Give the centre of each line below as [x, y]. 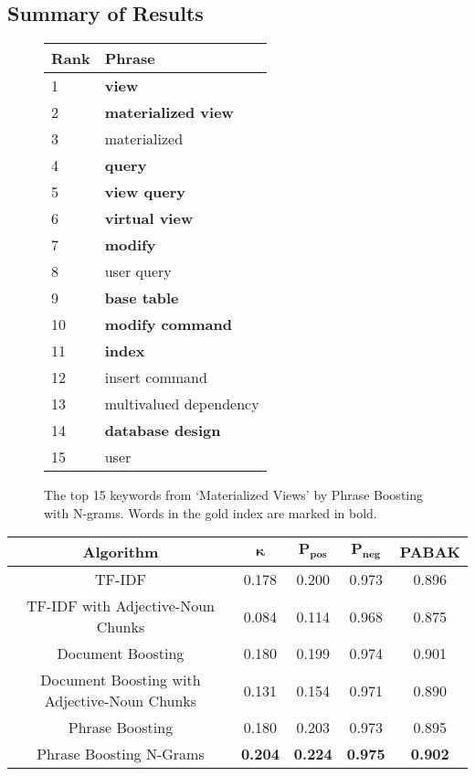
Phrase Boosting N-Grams [121, 754]
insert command [156, 377]
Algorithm [121, 552]
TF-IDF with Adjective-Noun [120, 606]
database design [163, 431]
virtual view [149, 218]
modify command [168, 324]
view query [145, 192]
